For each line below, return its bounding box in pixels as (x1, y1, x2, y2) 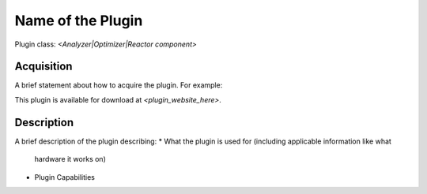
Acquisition (14, 60, 73, 73)
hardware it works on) (34, 155, 106, 164)
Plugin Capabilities (34, 172, 95, 181)
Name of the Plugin (14, 12, 143, 29)
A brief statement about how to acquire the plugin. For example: (14, 80, 223, 90)
